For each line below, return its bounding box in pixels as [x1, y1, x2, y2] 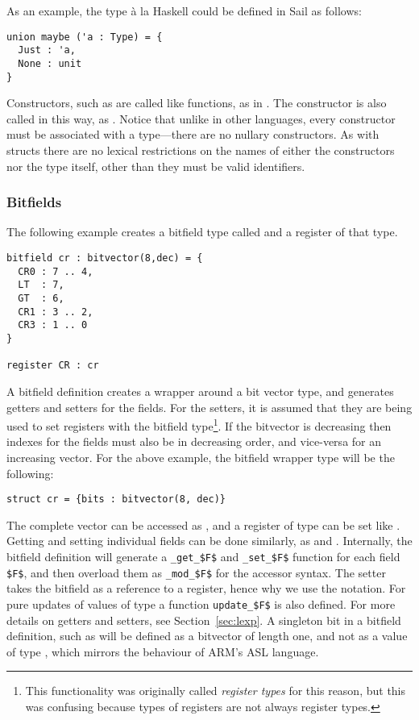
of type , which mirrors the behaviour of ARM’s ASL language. [6, 643, 319, 660]
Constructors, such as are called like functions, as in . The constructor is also [6, 94, 387, 111]
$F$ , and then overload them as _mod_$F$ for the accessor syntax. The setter [6, 564, 386, 581]
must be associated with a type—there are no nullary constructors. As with [6, 126, 380, 143]
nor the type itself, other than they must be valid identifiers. [6, 157, 305, 174]
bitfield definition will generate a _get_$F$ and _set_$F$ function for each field [6, 547, 400, 564]
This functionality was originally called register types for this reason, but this [25, 682, 406, 699]
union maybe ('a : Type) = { [6, 31, 163, 43]
